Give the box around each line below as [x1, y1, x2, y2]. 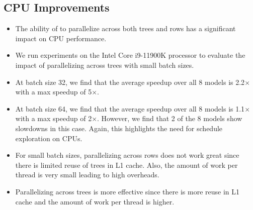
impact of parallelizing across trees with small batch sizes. [15, 59, 194, 70]
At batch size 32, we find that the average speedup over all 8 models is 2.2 [15, 76, 245, 87]
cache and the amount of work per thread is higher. [15, 196, 175, 206]
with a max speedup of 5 [15, 86, 92, 97]
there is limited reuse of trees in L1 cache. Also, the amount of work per [15, 159, 238, 170]
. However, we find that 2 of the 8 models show [97, 113, 242, 124]
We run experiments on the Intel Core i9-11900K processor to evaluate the [15, 50, 245, 60]
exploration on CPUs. [15, 133, 82, 143]
